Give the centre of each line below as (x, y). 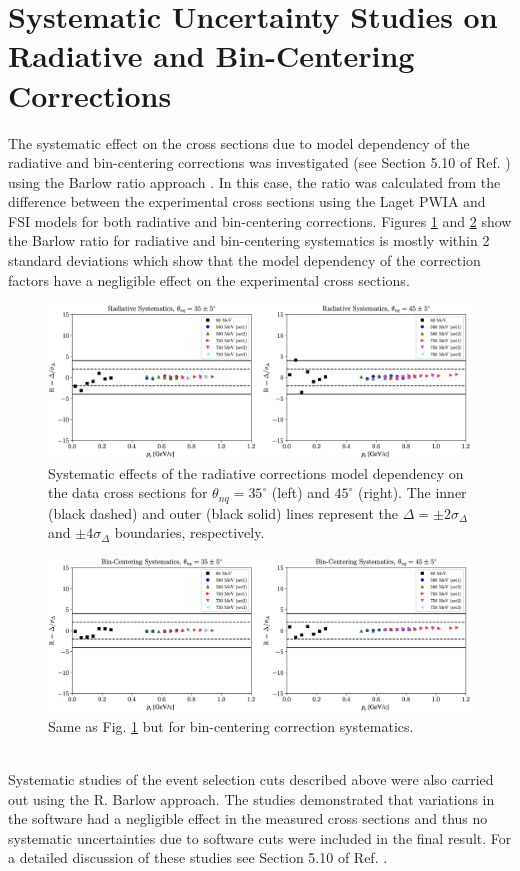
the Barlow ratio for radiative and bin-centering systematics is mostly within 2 (249, 240)
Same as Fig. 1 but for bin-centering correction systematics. (231, 725)
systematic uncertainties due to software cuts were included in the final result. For (260, 837)
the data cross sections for (128, 492)
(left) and (300, 492)
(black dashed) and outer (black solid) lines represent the (223, 512)
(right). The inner (412, 492)
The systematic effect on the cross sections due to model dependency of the (239, 142)
